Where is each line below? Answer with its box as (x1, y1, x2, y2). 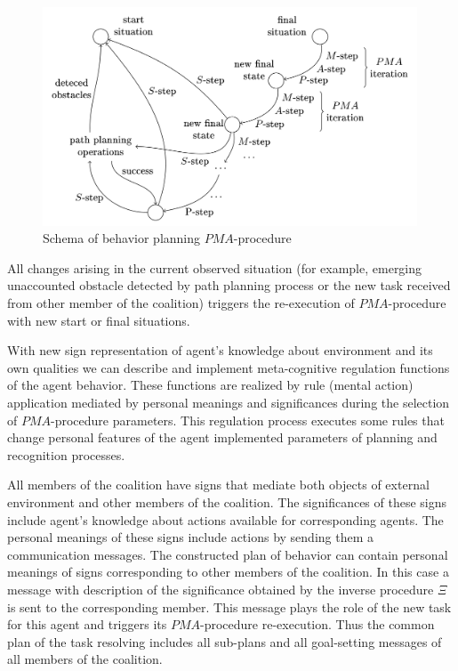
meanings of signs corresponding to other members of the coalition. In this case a (7, 562, 449, 581)
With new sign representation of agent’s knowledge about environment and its (7, 341, 433, 360)
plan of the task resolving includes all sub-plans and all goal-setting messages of (7, 632, 442, 651)
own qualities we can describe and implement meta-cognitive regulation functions (7, 358, 450, 376)
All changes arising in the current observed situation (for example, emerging (7, 258, 422, 277)
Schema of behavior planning (43, 229, 201, 247)
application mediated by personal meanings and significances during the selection (7, 393, 450, 411)
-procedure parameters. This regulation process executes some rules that (51, 410, 445, 429)
